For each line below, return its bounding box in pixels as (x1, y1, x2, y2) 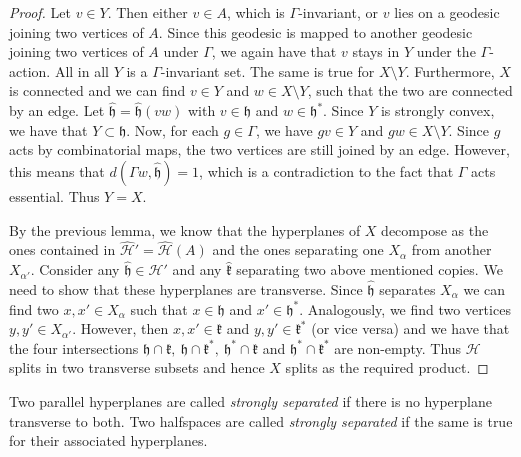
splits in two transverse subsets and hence (9, 357, 265, 378)
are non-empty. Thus (334, 337, 462, 358)
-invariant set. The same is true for (160, 60, 375, 81)
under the (416, 41, 476, 62)
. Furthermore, (405, 60, 495, 81)
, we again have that (211, 41, 337, 62)
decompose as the (381, 219, 489, 240)
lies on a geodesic (394, 2, 500, 22)
